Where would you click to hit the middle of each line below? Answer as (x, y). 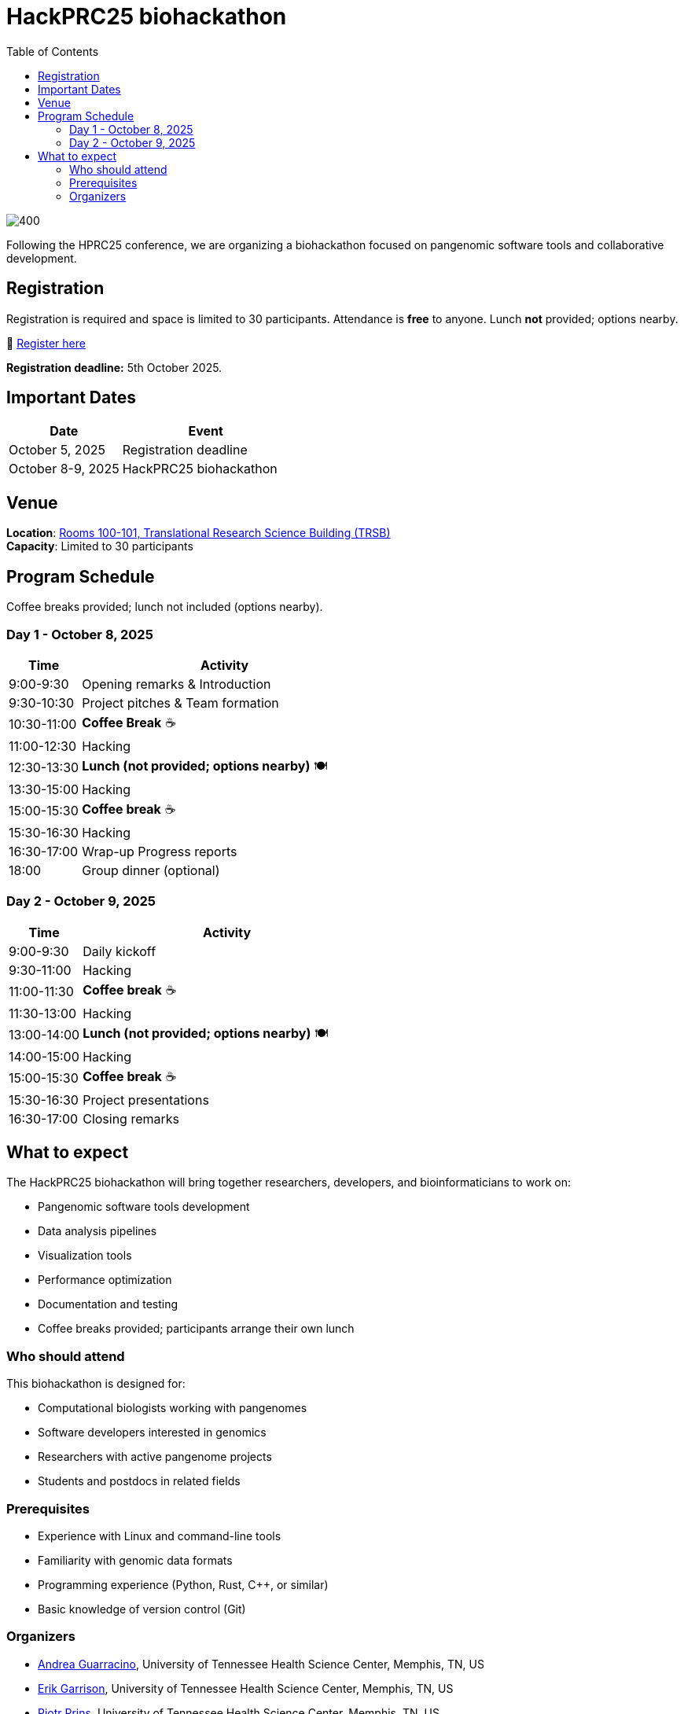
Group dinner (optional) (151, 870)
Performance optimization (105, 1280)
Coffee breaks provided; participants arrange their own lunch (196, 1329)
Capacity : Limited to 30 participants (100, 546)
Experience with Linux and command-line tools (160, 1536)
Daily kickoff (120, 951)
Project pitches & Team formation (180, 703)
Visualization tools (85, 1256)
